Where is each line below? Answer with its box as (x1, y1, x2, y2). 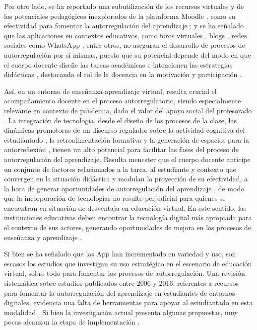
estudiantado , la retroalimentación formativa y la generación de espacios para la (4, 134, 249, 145)
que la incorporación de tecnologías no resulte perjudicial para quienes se (4, 193, 226, 203)
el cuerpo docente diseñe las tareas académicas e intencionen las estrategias (4, 59, 233, 70)
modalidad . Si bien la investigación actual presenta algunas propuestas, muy (4, 307, 238, 317)
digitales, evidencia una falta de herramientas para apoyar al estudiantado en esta (4, 297, 253, 308)
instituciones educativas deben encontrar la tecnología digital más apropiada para (4, 212, 252, 223)
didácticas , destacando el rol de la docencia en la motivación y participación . (4, 69, 242, 80)
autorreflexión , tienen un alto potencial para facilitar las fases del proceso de (4, 144, 239, 155)
